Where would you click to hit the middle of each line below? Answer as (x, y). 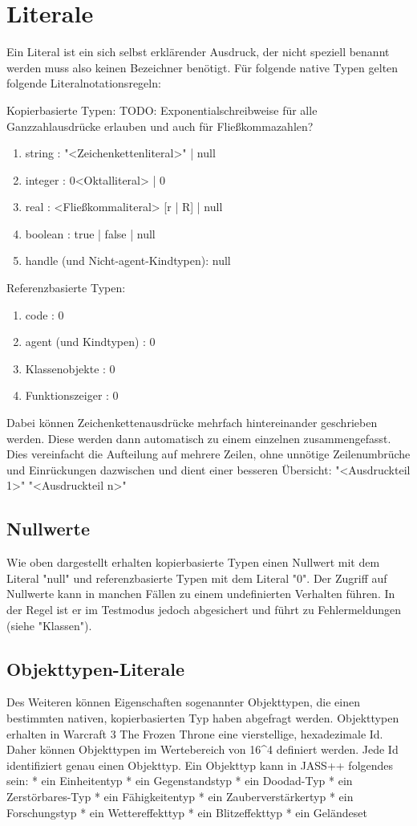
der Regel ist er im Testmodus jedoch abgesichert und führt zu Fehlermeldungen (204, 609)
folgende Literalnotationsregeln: (84, 83)
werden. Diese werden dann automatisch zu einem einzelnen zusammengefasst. (199, 438)
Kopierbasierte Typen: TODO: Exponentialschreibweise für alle (162, 110)
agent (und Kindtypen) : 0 (90, 342)
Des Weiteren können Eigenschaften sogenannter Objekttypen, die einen (183, 702)
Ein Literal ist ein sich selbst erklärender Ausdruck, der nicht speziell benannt (198, 52)
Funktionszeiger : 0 (72, 395)
